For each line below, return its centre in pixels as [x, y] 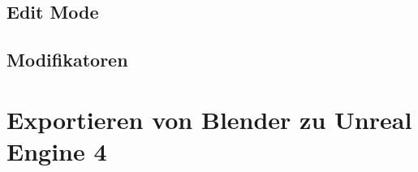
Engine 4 [57, 150]
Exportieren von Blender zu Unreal [209, 119]
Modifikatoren [67, 60]
